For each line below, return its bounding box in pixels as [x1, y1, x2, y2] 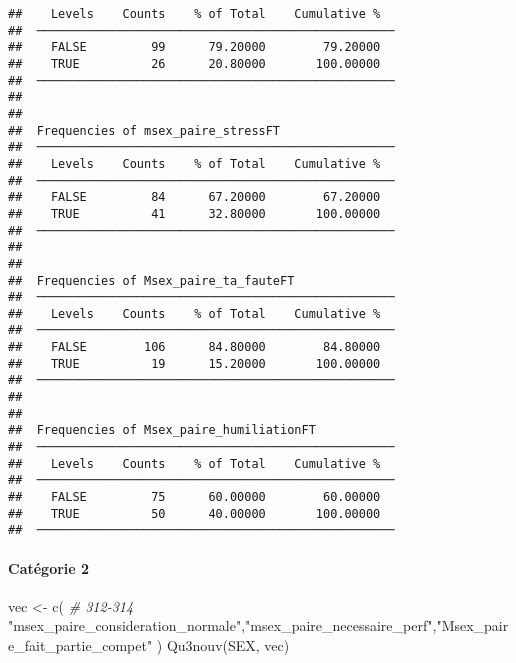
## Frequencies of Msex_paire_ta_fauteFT [8, 273, 295, 288]
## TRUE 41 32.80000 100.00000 [8, 206, 381, 221]
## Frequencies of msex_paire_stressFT [8, 123, 281, 138]
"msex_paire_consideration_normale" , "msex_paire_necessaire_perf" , [8, 615, 437, 636]
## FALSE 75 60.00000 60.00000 [8, 490, 381, 505]
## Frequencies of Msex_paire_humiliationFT [8, 423, 316, 438]
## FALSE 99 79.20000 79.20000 [8, 40, 381, 55]
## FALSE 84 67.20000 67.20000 [8, 190, 381, 205]
